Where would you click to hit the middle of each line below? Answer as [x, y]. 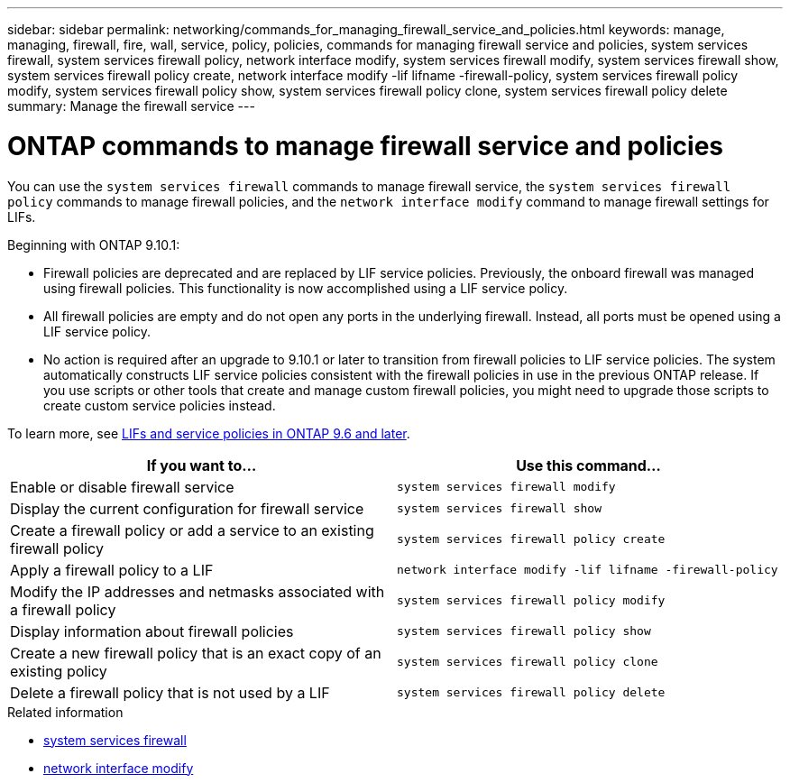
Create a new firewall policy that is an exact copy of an [196, 653]
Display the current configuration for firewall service [187, 508]
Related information [65, 712]
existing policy [59, 671]
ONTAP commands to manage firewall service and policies [366, 146]
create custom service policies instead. [160, 405]
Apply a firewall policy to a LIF [112, 570]
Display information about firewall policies [152, 631]
